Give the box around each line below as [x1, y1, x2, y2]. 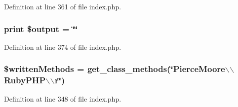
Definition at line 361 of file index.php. [4, 1, 121, 11]
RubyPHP [4, 74, 46, 86]
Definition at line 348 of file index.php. [4, 93, 121, 104]
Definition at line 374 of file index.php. [4, 41, 121, 52]
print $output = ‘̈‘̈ [4, 22, 78, 35]
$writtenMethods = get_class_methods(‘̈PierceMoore [4, 63, 225, 75]
